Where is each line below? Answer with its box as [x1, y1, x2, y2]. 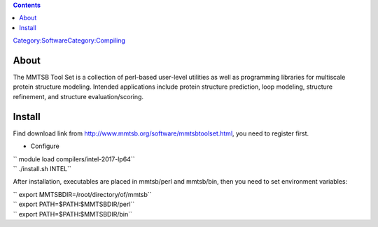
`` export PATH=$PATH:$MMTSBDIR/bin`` [13, 210, 133, 218]
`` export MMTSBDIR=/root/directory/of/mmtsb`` [13, 190, 152, 198]
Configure [30, 142, 59, 150]
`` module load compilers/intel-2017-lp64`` [13, 154, 135, 163]
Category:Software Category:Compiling [13, 36, 126, 45]
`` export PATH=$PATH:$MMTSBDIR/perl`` [13, 200, 135, 209]
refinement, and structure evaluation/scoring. [13, 92, 143, 101]
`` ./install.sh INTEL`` [13, 164, 71, 173]
